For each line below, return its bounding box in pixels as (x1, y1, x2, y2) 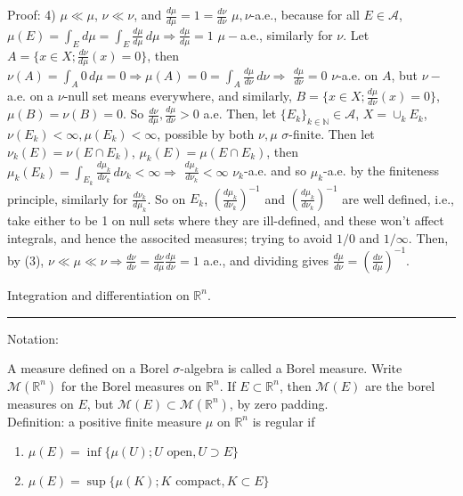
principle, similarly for (7, 189, 128, 207)
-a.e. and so (243, 161, 307, 180)
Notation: (7, 329, 59, 347)
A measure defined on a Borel (7, 359, 169, 378)
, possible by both (157, 124, 255, 142)
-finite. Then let (288, 124, 375, 142)
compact (175, 476, 222, 489)
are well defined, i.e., (342, 189, 454, 207)
